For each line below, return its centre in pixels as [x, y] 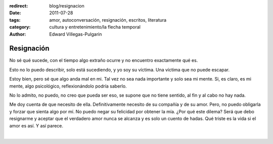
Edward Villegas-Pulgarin [76, 34]
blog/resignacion [67, 6]
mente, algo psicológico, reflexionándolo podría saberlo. [68, 86]
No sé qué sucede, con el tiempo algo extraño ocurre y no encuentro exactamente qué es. [104, 60]
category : [20, 27]
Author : [18, 34]
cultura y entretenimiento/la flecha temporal [95, 27]
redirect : [19, 6]
